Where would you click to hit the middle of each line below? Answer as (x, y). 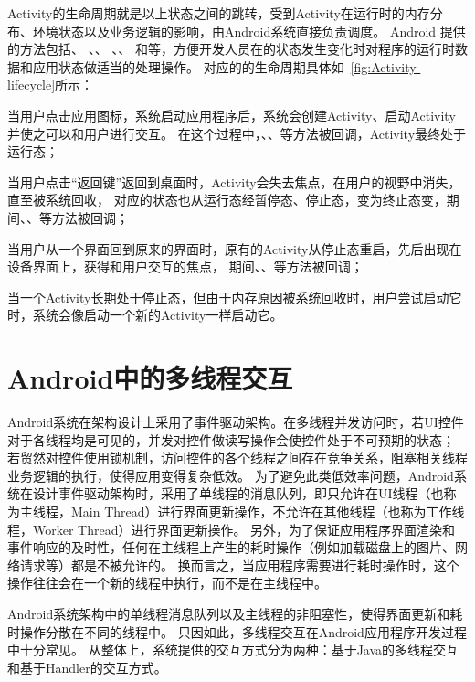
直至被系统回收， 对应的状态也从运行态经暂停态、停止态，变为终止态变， (227, 200)
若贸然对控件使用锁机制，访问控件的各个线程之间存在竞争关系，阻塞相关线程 (237, 458)
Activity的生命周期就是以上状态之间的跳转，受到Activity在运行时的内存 (219, 13)
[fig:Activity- (385, 66)
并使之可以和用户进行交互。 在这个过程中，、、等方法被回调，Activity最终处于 (237, 133)
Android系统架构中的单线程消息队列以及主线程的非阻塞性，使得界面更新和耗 (235, 613)
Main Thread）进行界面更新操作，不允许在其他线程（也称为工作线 (268, 511)
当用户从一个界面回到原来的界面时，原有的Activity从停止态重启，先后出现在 (235, 248)
